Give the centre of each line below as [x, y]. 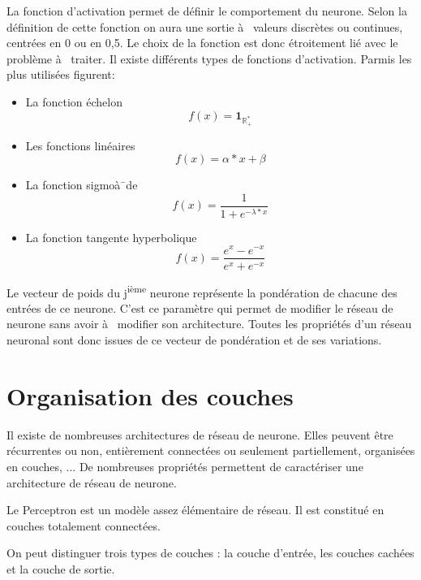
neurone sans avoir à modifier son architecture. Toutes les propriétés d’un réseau [209, 324]
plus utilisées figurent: [61, 74]
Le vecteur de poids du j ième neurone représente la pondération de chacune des [202, 291]
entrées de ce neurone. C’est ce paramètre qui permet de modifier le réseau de [200, 307]
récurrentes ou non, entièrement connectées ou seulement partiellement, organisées [211, 450]
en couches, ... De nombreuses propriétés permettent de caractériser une [185, 466]
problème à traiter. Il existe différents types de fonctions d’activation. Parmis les [209, 58]
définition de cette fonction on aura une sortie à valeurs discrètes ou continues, [205, 26]
